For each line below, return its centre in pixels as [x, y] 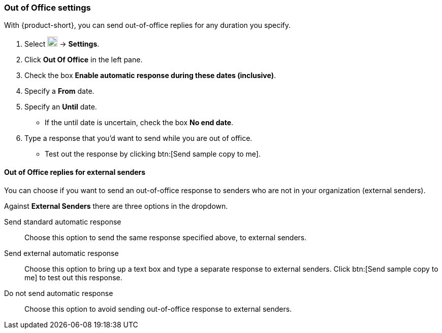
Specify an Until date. [61, 107]
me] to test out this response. [73, 277]
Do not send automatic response [59, 293]
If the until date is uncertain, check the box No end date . [139, 123]
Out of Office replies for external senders [75, 172]
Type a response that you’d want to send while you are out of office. [138, 138]
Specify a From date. [59, 91]
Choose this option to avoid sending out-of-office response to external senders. [158, 309]
